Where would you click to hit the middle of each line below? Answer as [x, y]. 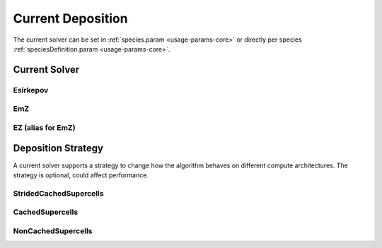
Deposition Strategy [58, 148]
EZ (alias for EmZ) [44, 127]
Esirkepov [31, 90]
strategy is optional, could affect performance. [81, 175]
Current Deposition [70, 18]
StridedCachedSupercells [58, 193]
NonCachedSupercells [53, 231]
